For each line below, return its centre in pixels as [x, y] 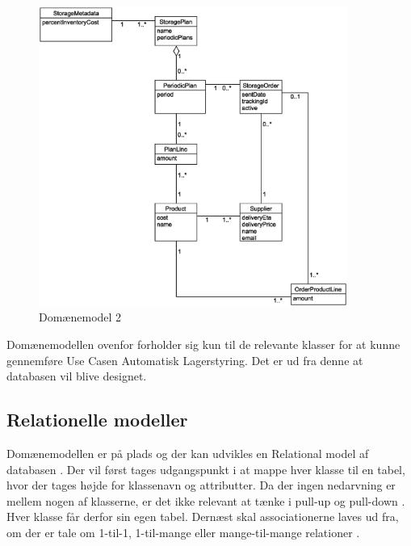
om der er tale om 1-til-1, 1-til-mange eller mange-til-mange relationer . [183, 532]
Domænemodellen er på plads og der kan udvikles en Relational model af [188, 453]
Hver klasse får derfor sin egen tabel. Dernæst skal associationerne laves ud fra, [203, 517]
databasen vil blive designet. [77, 376]
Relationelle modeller [97, 420]
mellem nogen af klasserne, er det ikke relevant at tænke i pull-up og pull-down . [206, 500]
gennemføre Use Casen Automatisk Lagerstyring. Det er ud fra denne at [185, 360]
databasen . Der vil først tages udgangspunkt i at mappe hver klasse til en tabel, [206, 469]
